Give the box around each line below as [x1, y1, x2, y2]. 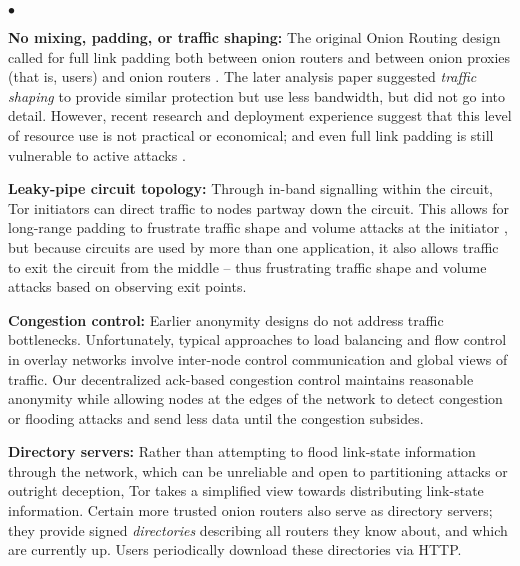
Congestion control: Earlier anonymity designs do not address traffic [8, 309, 444, 330]
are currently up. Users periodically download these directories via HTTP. [8, 539, 462, 560]
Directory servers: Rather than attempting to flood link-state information [8, 441, 476, 462]
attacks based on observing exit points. [8, 276, 247, 297]
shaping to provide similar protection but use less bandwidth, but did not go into [8, 85, 505, 106]
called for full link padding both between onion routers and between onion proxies [8, 46, 511, 67]
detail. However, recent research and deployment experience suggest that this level [8, 105, 512, 126]
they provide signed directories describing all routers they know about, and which [8, 519, 508, 540]
